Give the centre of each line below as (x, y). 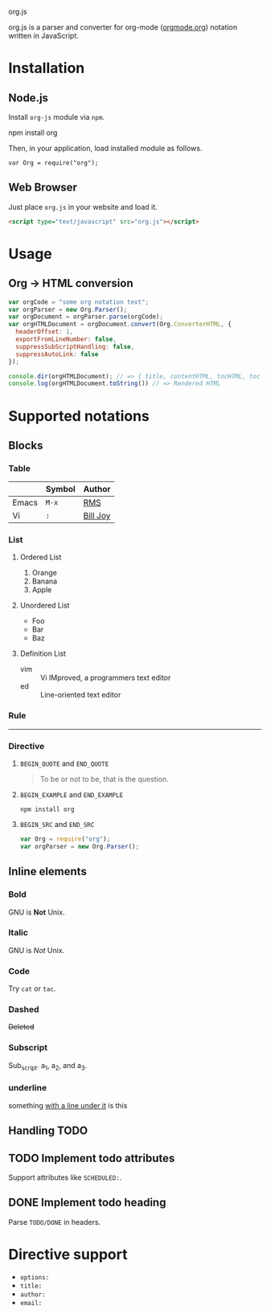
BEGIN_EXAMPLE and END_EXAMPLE (72, 795)
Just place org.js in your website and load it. (83, 207)
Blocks (26, 445)
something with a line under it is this (68, 1105)
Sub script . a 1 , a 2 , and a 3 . (48, 1066)
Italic (18, 933)
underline (28, 1088)
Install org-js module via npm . (57, 117)
